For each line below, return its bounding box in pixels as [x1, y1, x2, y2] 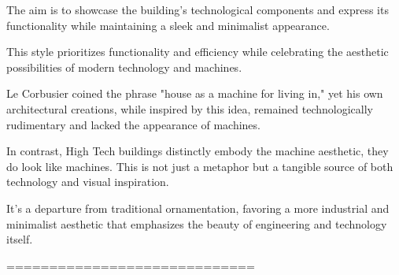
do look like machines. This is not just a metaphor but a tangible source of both [6, 158, 393, 174]
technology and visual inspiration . [6, 173, 169, 190]
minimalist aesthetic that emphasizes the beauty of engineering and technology [6, 215, 387, 232]
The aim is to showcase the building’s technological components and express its [6, 2, 389, 17]
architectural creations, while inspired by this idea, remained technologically [6, 100, 373, 117]
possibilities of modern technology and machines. [6, 58, 242, 75]
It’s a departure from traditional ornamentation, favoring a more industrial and [6, 199, 390, 216]
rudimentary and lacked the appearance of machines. [6, 116, 260, 132]
